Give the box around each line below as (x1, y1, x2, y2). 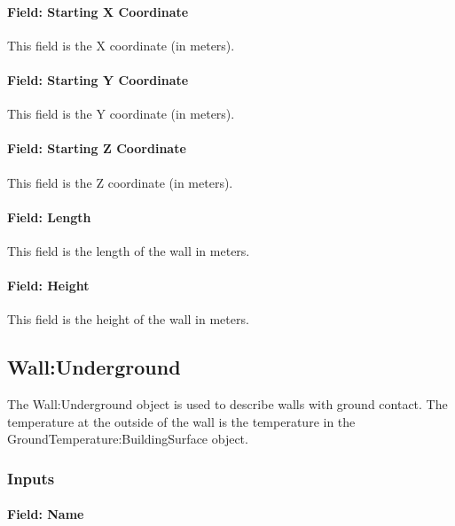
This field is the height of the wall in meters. (7, 310, 249, 329)
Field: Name (7, 505, 84, 523)
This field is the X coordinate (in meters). (7, 35, 235, 54)
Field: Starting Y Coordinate (7, 70, 189, 89)
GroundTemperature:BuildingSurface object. (7, 429, 248, 448)
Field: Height (7, 276, 90, 295)
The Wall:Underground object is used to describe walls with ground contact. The (7, 395, 448, 414)
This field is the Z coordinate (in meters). (7, 173, 233, 191)
